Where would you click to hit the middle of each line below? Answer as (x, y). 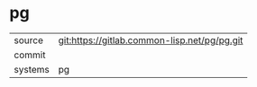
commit (30, 55)
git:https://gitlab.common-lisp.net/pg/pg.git (151, 40)
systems (32, 69)
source (28, 40)
